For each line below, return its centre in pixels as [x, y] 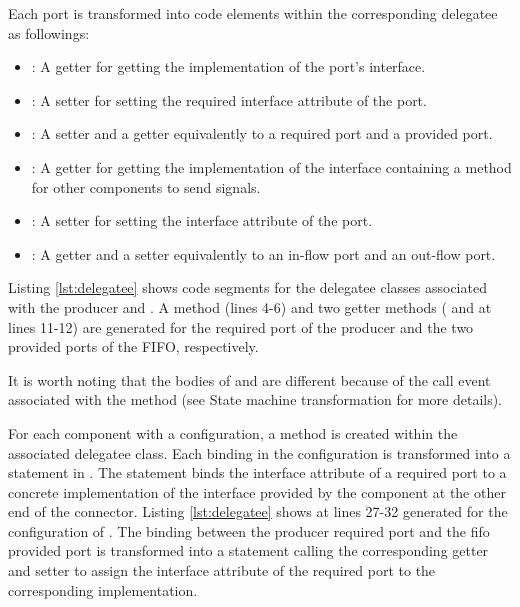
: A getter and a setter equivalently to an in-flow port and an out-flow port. [263, 253]
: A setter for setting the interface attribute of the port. [202, 220]
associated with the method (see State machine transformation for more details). [255, 399]
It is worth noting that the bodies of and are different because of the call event [249, 379]
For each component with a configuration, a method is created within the [233, 432]
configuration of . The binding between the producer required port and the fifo [249, 530]
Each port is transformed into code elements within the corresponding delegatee [253, 13]
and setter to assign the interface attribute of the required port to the [222, 570]
